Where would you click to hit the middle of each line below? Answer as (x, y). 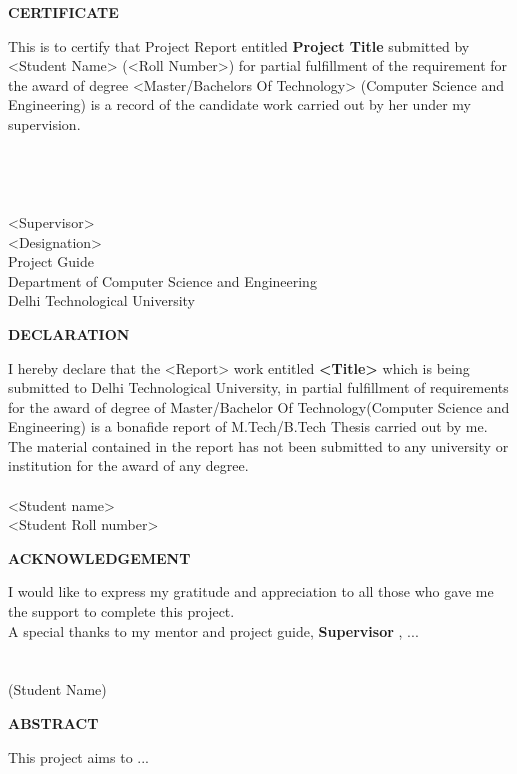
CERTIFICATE (63, 12)
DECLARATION (69, 333)
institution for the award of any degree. (128, 465)
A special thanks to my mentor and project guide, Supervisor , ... (213, 630)
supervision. (44, 123)
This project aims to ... (78, 756)
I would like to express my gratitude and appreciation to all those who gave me (251, 591)
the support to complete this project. (121, 611)
